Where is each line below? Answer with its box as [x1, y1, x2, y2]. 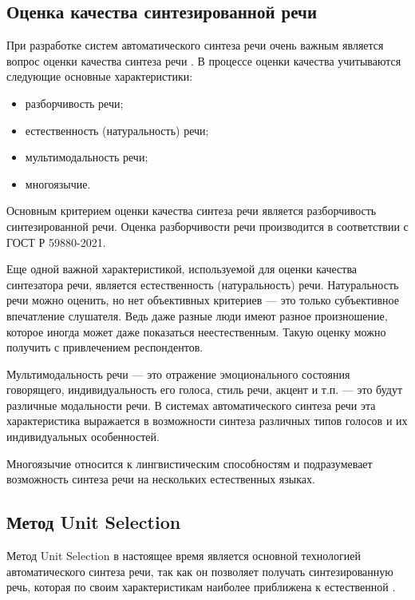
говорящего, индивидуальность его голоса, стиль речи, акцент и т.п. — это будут [6, 381, 403, 398]
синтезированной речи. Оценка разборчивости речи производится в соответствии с [6, 217, 409, 234]
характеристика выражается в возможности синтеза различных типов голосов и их [6, 412, 408, 429]
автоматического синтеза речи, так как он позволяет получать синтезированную [6, 562, 393, 579]
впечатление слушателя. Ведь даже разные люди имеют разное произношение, [6, 307, 388, 324]
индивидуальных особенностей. [6, 428, 160, 445]
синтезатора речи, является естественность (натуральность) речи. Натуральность [6, 276, 399, 292]
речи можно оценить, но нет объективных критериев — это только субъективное [6, 292, 399, 308]
